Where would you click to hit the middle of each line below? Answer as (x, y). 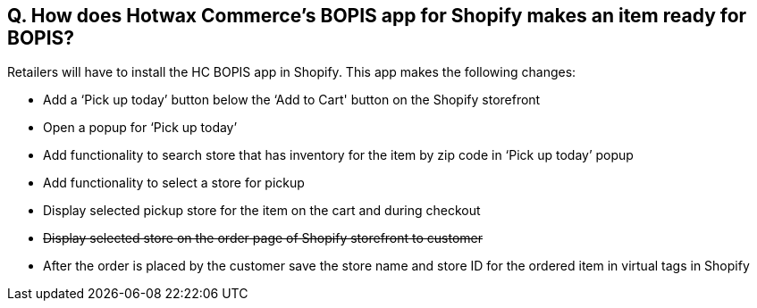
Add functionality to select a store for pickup (174, 183)
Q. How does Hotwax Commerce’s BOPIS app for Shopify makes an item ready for (377, 16)
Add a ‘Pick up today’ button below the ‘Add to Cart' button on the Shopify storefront (292, 100)
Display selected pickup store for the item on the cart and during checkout (262, 211)
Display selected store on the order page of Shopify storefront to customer (263, 238)
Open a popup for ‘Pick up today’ (140, 128)
